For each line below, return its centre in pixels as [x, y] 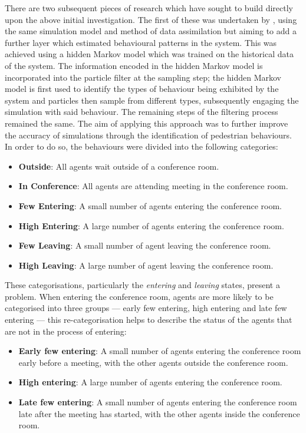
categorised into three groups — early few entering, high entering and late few [146, 308]
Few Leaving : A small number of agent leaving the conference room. [145, 245]
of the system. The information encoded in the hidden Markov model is [134, 65]
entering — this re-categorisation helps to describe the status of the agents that [149, 320]
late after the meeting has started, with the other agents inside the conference [159, 413]
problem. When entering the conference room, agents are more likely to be [139, 296]
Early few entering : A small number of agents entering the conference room [160, 351]
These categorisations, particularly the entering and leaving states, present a [142, 285]
